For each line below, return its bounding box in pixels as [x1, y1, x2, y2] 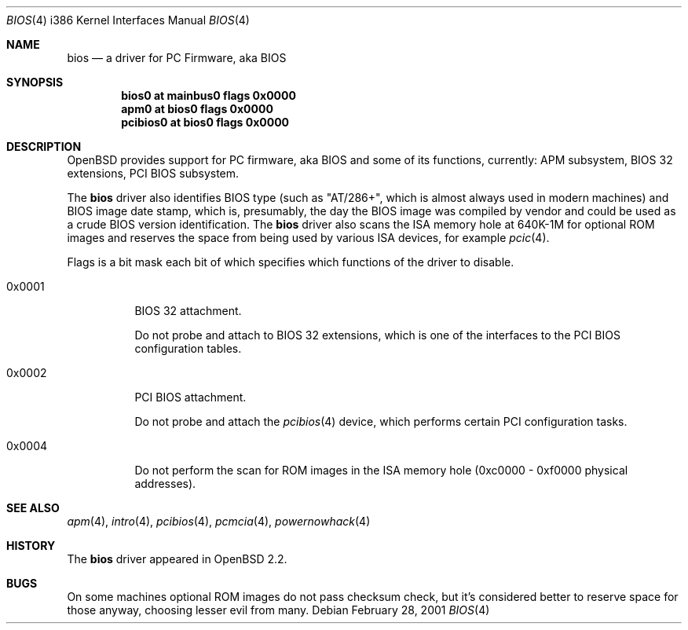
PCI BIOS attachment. [134, 390, 247, 404]
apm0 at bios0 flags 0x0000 [121, 102, 273, 115]
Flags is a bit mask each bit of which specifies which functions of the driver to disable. [67, 255, 514, 269]
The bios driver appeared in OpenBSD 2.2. [67, 552, 287, 566]
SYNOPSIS [6, 75, 64, 89]
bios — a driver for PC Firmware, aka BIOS [67, 51, 287, 64]
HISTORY [6, 539, 56, 552]
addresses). [134, 477, 196, 490]
